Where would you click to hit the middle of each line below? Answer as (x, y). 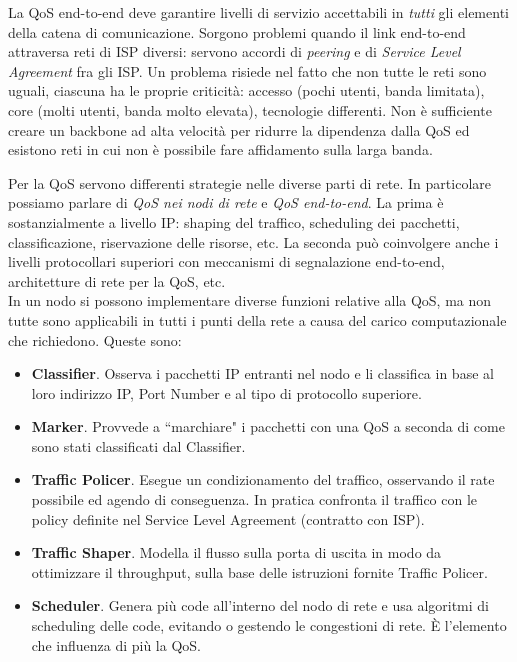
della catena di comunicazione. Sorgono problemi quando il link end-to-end (237, 31)
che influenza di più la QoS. (116, 644)
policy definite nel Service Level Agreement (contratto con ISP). (228, 518)
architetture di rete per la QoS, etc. (117, 280)
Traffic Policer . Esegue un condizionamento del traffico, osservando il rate (263, 479)
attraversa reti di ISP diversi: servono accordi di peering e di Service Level (234, 51)
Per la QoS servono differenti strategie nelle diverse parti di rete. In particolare (249, 182)
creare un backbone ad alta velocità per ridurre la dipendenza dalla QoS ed (239, 129)
